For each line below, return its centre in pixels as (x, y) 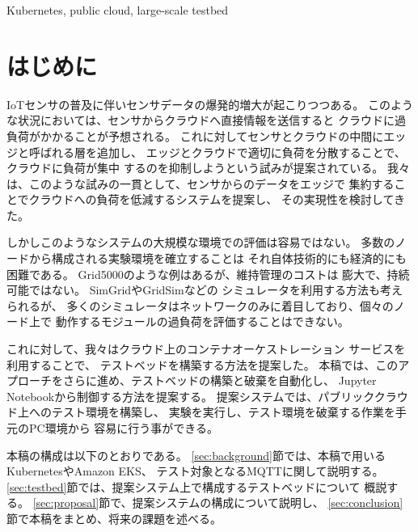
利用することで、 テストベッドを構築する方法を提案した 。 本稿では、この (203, 364)
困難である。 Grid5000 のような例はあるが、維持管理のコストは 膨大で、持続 (208, 274)
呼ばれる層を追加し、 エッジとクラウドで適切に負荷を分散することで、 (217, 152)
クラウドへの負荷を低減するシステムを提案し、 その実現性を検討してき (217, 199)
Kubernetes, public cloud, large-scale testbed (118, 10)
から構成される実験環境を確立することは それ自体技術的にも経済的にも (217, 258)
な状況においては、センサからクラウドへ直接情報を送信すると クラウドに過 (206, 120)
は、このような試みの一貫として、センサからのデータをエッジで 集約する (201, 183)
